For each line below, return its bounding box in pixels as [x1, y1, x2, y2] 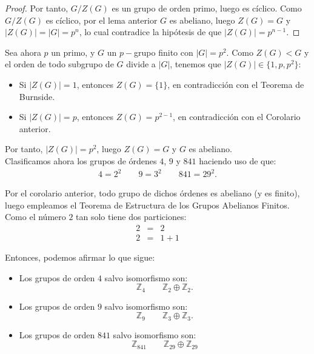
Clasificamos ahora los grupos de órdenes [5, 154, 157, 167]
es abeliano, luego [169, 13, 235, 26]
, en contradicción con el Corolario [173, 110, 301, 123]
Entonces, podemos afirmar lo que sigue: [5, 250, 155, 263]
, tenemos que [170, 58, 221, 70]
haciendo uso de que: [199, 154, 276, 167]
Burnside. [19, 90, 55, 102]
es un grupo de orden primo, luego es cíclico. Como [112, 2, 302, 14]
